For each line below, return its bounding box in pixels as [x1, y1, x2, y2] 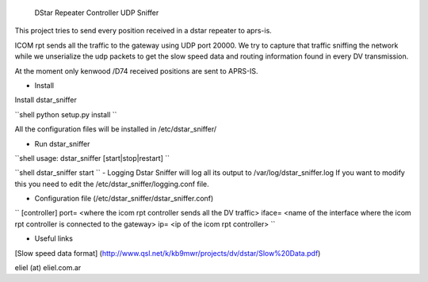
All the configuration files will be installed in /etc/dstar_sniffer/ [14, 124, 217, 134]
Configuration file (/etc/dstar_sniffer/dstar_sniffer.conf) [34, 194, 214, 204]
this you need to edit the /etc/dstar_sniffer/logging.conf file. [14, 179, 209, 189]
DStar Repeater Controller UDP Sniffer [34, 8, 159, 17]
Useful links [34, 234, 73, 243]
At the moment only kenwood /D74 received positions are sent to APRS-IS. [14, 66, 258, 75]
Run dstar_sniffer [34, 139, 90, 148]
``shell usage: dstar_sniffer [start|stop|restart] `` [14, 153, 170, 162]
